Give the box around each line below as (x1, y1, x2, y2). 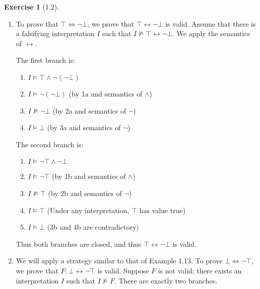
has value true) (139, 205, 186, 215)
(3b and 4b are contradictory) (47, 222, 139, 232)
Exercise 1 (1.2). (4, 2, 59, 12)
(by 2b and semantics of (48, 187, 122, 198)
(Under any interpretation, (47, 205, 129, 215)
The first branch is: (16, 55, 76, 65)
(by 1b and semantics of (52, 171, 126, 181)
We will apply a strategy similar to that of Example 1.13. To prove (16, 255, 223, 266)
